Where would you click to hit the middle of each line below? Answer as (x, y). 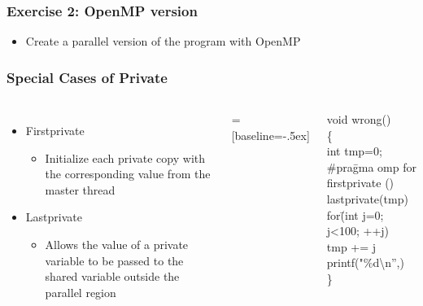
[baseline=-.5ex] (270, 135)
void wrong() (359, 119)
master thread (80, 189)
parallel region (81, 292)
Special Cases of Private (87, 77)
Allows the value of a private (117, 244)
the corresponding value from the (128, 174)
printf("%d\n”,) (365, 262)
